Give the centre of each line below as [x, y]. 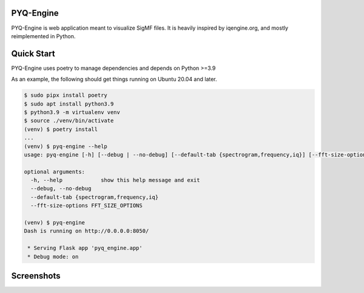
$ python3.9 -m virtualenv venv [72, 112]
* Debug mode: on [53, 257]
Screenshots [36, 276]
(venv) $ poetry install [61, 129]
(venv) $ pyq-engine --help [66, 146]
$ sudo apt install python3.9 [69, 104]
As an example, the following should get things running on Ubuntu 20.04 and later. [114, 79]
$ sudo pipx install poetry [66, 95]
